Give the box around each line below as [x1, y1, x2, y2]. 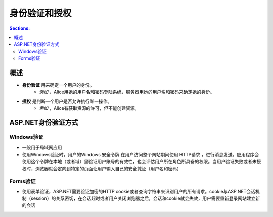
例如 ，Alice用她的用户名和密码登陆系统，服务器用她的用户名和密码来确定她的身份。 [39, 89, 215, 95]
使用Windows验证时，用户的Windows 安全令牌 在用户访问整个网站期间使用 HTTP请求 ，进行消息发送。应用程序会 [22, 151, 259, 157]
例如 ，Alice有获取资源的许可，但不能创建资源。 [39, 105, 140, 111]
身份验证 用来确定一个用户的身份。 [22, 82, 95, 88]
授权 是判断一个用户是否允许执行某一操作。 [22, 98, 112, 104]
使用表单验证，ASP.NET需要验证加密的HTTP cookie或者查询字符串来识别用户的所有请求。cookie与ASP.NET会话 [22, 188, 255, 194]
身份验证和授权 [9, 8, 72, 19]
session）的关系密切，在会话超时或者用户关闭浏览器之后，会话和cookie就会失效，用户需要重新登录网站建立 [30, 195, 256, 201]
